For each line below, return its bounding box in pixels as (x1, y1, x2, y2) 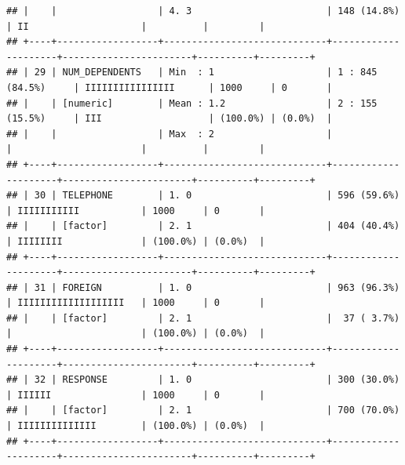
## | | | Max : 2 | (6, 128, 333, 140)
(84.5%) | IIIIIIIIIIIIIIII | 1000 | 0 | (6, 82, 333, 93)
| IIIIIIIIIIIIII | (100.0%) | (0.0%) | (6, 420, 265, 432)
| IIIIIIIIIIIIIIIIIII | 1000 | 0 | (6, 297, 265, 309)
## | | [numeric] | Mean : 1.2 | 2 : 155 (6, 97, 378, 109)
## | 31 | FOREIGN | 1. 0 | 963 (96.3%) (6, 282, 400, 293)
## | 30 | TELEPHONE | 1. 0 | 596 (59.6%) (6, 190, 400, 202)
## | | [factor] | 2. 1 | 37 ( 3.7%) (6, 312, 400, 324)
